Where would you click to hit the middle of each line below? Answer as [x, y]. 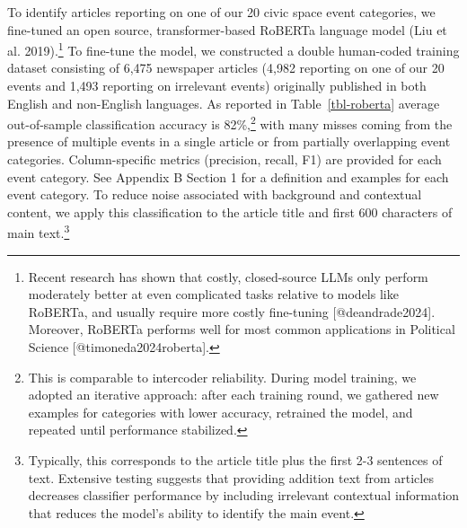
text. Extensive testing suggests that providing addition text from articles [231, 477]
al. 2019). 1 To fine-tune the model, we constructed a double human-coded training [233, 49]
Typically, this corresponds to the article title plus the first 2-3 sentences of [235, 460]
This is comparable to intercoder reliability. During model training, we [222, 377]
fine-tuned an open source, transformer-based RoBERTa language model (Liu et [227, 29]
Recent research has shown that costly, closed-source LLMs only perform [228, 276]
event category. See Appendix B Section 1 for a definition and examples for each [228, 176]
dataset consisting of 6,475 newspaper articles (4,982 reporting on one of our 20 [226, 68]
